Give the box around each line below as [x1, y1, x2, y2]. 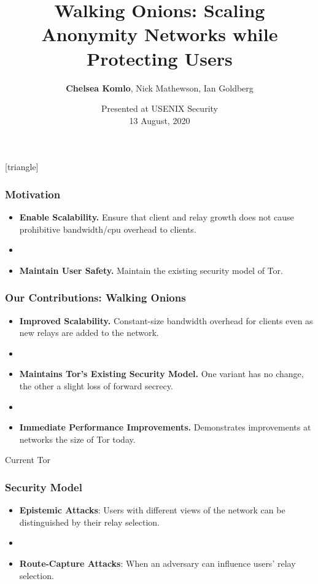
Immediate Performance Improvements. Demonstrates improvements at [19, 421, 311, 434]
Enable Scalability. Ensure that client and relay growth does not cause [19, 211, 294, 224]
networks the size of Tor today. [19, 432, 136, 445]
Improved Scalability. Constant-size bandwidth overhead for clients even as [19, 314, 313, 327]
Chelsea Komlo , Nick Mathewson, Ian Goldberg [66, 81, 254, 94]
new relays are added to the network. [19, 326, 159, 339]
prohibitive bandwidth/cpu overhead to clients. [19, 222, 196, 235]
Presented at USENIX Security [101, 102, 218, 115]
